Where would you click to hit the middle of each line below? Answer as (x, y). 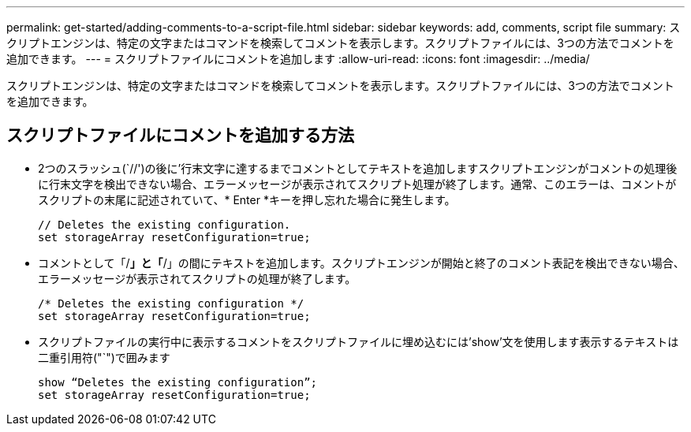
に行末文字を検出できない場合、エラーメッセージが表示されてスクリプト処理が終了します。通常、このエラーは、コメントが (357, 184)
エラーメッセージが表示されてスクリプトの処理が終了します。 (197, 278)
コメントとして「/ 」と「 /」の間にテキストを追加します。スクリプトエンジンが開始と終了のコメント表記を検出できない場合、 (361, 263)
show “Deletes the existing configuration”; (178, 382)
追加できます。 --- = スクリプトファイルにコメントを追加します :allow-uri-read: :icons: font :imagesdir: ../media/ (298, 59)
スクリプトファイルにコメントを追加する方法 (180, 136)
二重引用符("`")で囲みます (104, 357)
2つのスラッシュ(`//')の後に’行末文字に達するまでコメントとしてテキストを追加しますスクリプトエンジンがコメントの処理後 (358, 168)
